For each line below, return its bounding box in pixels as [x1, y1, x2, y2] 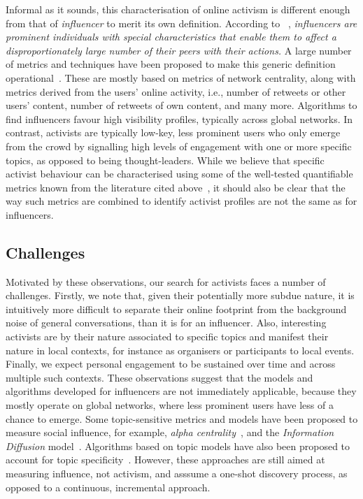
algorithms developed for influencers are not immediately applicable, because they [6, 384, 357, 398]
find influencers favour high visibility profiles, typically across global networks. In [6, 111, 353, 126]
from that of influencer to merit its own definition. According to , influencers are [6, 15, 357, 30]
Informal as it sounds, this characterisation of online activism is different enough [6, 2, 350, 16]
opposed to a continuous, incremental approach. [6, 479, 211, 494]
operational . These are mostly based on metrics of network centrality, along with [6, 70, 356, 85]
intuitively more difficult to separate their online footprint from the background [6, 301, 347, 316]
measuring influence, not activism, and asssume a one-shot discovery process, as [6, 466, 348, 481]
